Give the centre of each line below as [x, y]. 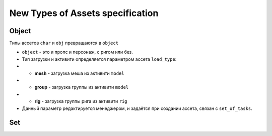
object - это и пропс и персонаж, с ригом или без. [77, 52]
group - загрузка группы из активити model [82, 87]
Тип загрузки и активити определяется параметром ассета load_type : [99, 59]
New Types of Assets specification [84, 13]
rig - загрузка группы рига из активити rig [81, 101]
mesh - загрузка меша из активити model [79, 73]
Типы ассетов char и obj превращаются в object [64, 43]
